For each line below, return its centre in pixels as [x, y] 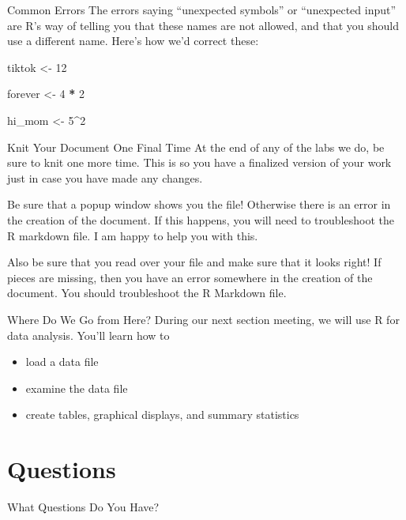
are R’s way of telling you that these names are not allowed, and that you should [203, 25]
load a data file [62, 362]
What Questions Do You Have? [83, 507]
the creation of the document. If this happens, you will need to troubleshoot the [201, 219]
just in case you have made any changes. [105, 177]
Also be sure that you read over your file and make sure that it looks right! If [194, 262]
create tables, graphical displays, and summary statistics [162, 414]
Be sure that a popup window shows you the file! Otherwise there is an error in [199, 204]
